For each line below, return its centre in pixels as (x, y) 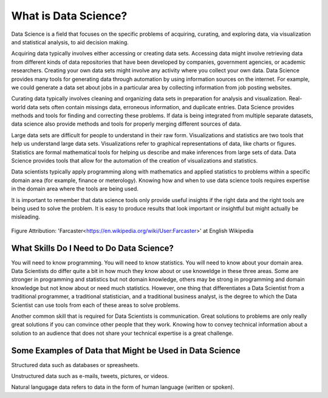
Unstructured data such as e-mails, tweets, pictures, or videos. (90, 376)
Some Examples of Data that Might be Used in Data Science (126, 350)
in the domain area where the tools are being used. (75, 189)
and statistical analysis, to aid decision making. (70, 42)
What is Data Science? (69, 16)
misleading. (26, 217)
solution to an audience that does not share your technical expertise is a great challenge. (122, 333)
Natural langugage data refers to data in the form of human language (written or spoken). (123, 387)
